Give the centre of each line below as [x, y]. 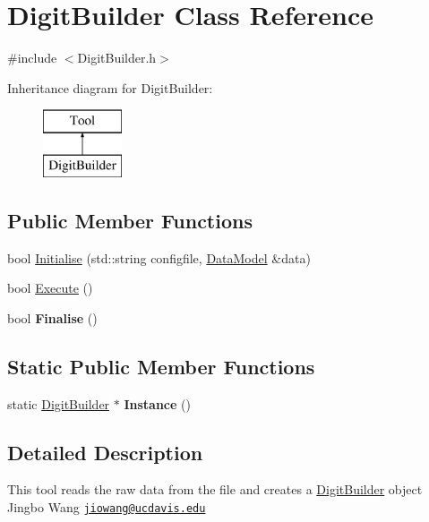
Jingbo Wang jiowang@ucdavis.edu [107, 507]
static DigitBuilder [59, 403]
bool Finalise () [52, 317]
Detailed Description [105, 452]
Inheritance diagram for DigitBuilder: [110, 87]
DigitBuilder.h [117, 58]
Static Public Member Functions [161, 366]
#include [32, 58]
